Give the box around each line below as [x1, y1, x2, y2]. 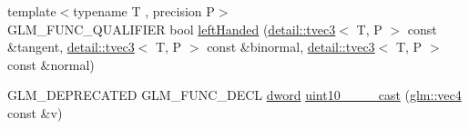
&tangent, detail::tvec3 [7, 37, 135, 56]
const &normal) [7, 55, 95, 74]
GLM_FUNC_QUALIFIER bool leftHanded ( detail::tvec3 [7, 19, 336, 38]
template [7, 2, 56, 20]
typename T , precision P [73, 2, 215, 20]
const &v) [7, 103, 63, 122]
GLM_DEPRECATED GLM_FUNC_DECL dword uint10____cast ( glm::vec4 [7, 85, 462, 104]
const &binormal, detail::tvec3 [207, 37, 375, 56]
